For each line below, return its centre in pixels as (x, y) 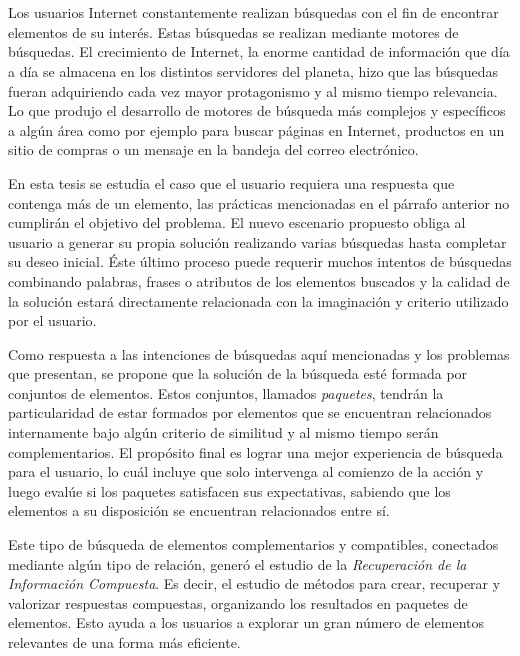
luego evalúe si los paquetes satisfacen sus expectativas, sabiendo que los (229, 490)
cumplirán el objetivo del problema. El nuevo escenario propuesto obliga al (237, 222)
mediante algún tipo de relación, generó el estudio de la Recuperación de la (237, 563)
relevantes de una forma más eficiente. (124, 642)
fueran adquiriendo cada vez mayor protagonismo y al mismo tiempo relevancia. (253, 90)
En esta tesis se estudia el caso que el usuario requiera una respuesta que (231, 182)
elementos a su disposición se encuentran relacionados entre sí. (199, 510)
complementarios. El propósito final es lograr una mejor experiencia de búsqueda (255, 451)
